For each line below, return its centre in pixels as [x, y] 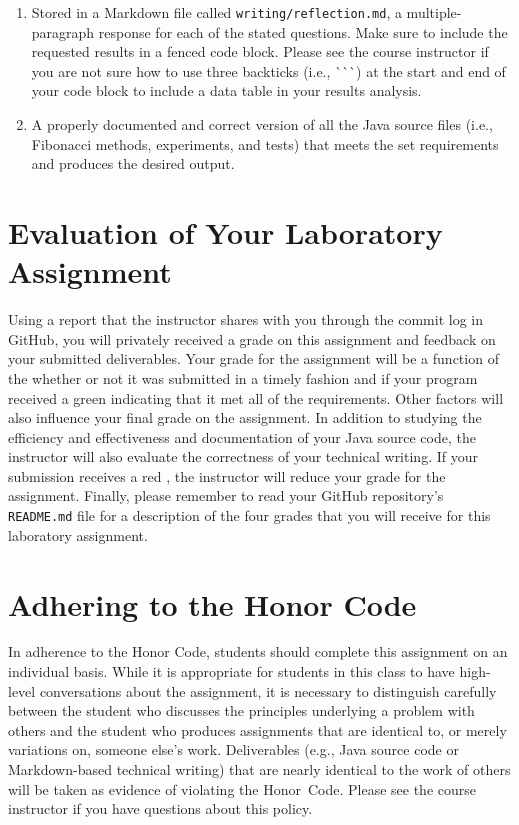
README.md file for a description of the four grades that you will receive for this [249, 515]
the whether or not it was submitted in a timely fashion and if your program [243, 377]
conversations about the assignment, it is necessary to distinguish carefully [268, 690]
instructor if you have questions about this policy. [160, 808]
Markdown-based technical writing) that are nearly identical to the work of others [259, 769]
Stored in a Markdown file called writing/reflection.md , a [216, 12]
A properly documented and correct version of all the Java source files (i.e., [262, 124]
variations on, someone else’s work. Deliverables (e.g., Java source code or [233, 749]
